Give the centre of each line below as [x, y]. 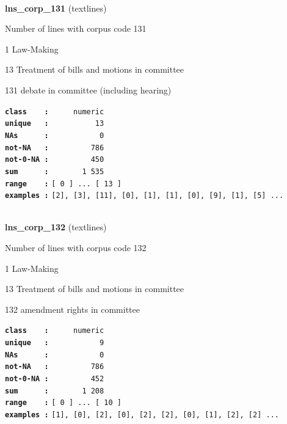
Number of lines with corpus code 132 [76, 247]
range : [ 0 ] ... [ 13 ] [63, 184]
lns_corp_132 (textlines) [56, 227]
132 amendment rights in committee [72, 309]
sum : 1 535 [55, 171]
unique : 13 [55, 124]
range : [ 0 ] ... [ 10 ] [63, 403]
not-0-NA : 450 [55, 160]
